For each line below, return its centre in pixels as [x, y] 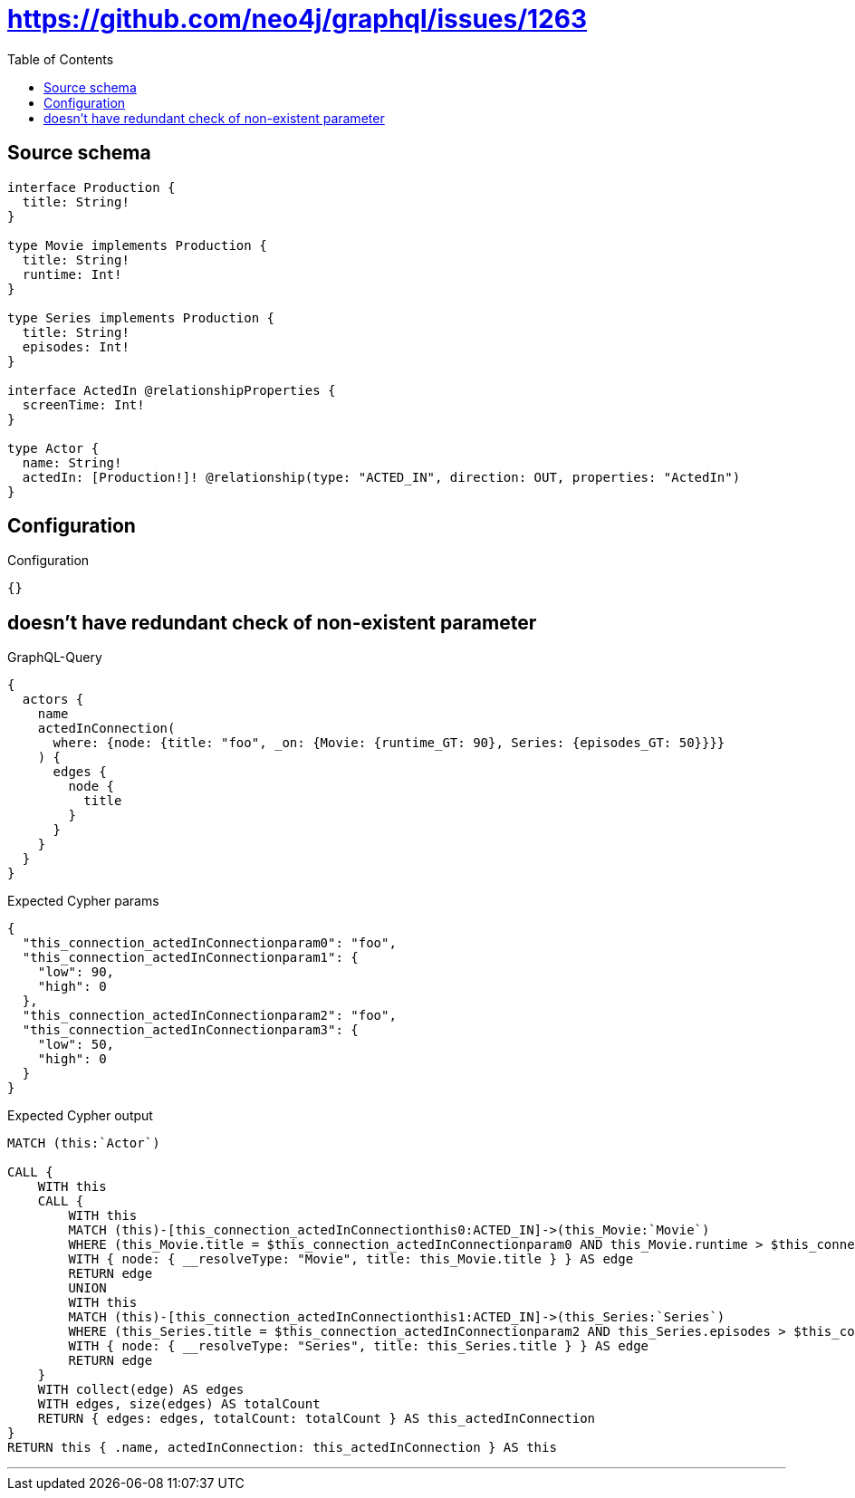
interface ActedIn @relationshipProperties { [172, 390]
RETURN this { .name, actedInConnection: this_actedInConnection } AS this [282, 1448]
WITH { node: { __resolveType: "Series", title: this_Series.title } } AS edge [359, 1346]
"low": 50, [76, 1045]
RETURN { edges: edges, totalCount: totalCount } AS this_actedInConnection [317, 1419]
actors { [53, 700]
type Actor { [53, 448]
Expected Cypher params [83, 901]
